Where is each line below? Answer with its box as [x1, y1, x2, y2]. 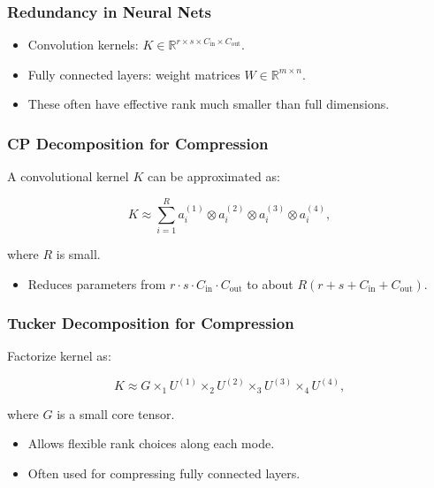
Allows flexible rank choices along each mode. [27, 434, 275, 453]
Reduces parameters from [27, 274, 166, 293]
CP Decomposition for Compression [7, 132, 269, 154]
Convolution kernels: [27, 35, 139, 54]
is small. [56, 244, 101, 263]
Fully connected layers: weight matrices [27, 65, 240, 83]
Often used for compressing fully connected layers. [27, 464, 301, 483]
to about [247, 274, 293, 293]
